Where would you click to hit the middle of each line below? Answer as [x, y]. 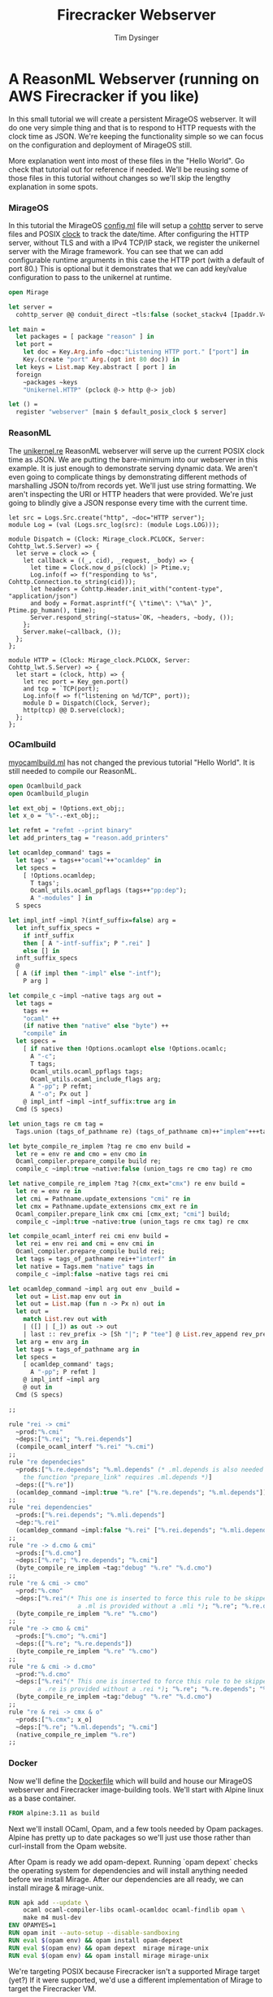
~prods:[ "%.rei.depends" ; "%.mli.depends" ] [90, 1515]
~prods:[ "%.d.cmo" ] [49, 1553]
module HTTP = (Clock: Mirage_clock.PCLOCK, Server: [100, 660]
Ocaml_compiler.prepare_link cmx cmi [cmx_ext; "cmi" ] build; [123, 1214]
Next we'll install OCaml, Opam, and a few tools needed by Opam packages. [136, 1828]
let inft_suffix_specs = [58, 928]
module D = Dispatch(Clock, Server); [87, 703]
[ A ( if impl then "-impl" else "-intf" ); [89, 974]
